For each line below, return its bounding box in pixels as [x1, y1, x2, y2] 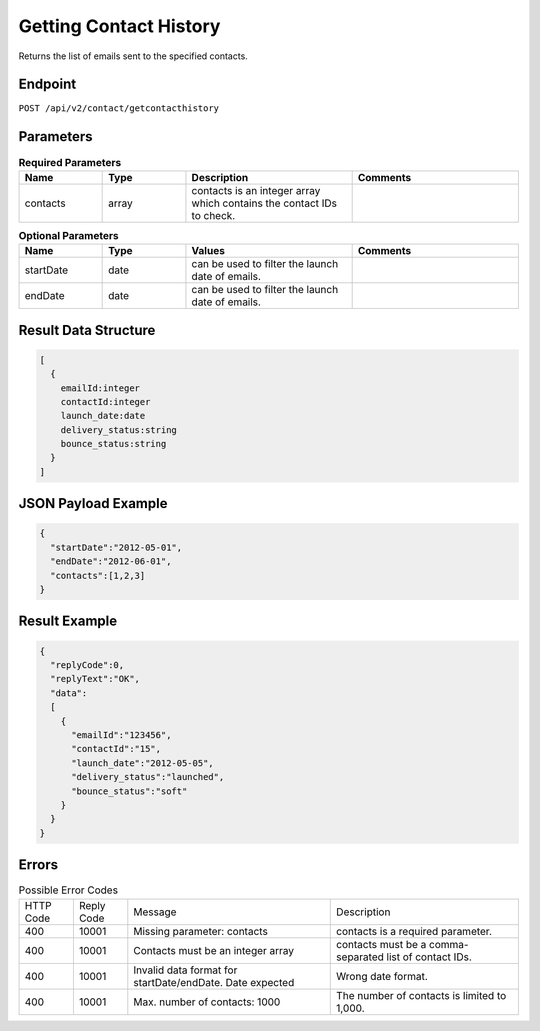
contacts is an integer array [191, 183, 321, 197]
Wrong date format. [336, 969, 429, 983]
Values [191, 244, 225, 258]
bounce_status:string [60, 438, 167, 450]
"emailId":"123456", [71, 729, 172, 740]
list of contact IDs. [386, 950, 472, 964]
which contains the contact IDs [191, 196, 338, 210]
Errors [18, 856, 59, 874]
